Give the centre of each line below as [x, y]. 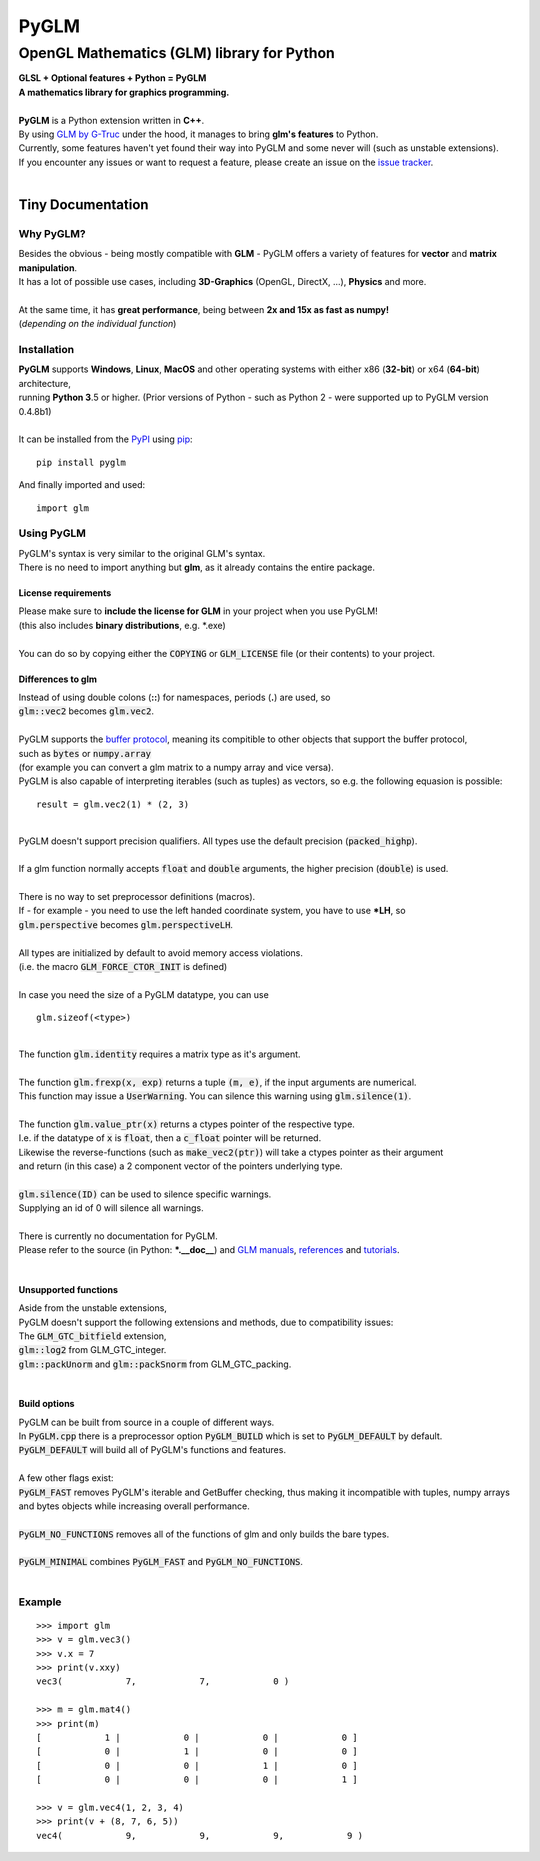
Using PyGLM [52, 533]
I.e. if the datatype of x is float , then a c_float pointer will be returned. [170, 1138]
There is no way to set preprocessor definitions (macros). [137, 897]
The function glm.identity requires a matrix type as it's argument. [159, 1054]
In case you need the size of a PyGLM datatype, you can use [143, 994]
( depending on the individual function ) [97, 324]
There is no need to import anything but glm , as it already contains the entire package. [196, 567]
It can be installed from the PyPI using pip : [106, 439]
